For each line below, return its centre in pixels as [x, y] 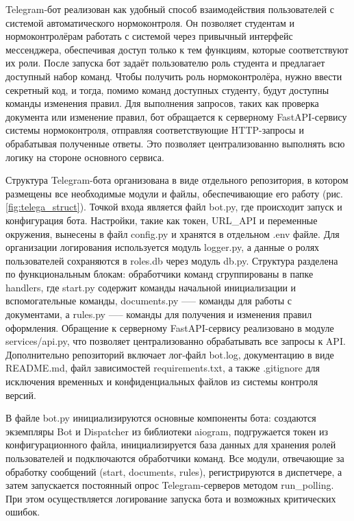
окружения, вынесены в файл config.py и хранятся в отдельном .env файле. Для [173, 233]
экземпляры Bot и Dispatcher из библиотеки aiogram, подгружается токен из [167, 431]
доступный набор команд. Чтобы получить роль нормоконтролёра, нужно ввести [174, 76]
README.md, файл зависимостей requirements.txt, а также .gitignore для [163, 368]
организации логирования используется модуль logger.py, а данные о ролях [163, 247]
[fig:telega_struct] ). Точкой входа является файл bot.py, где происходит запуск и [174, 207]
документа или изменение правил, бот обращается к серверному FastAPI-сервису [176, 116]
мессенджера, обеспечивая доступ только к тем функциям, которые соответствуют [177, 49]
